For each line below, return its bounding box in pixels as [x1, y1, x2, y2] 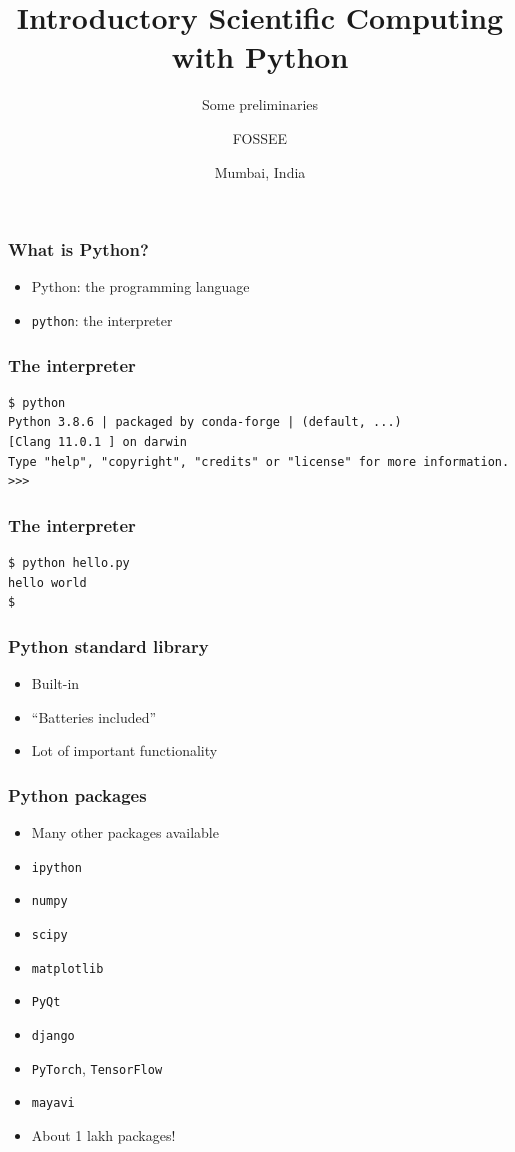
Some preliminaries [201, 94, 319, 115]
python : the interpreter [31, 309, 173, 330]
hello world [8, 575, 87, 590]
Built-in [31, 673, 80, 694]
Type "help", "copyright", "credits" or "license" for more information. [8, 454, 510, 469]
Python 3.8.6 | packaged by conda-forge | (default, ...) [8, 415, 402, 430]
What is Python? [8, 237, 149, 262]
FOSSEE [232, 127, 288, 148]
